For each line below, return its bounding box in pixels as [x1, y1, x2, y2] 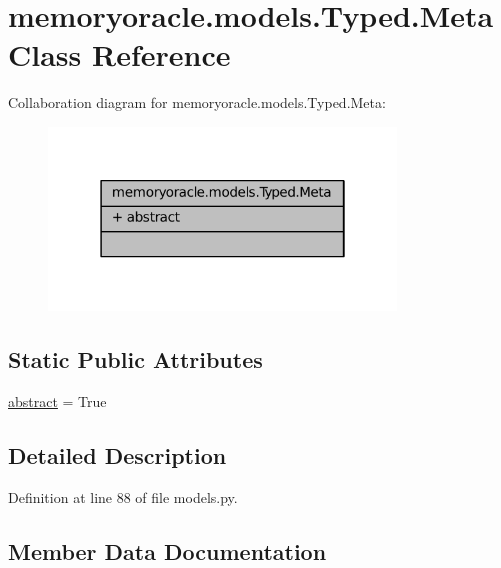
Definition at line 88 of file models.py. [8, 486, 238, 507]
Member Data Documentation [8, 535, 327, 566]
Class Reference [8, 34, 231, 75]
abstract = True [8, 390, 107, 411]
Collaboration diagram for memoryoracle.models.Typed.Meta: [8, 92, 386, 113]
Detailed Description [8, 439, 227, 470]
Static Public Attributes [8, 344, 263, 375]
